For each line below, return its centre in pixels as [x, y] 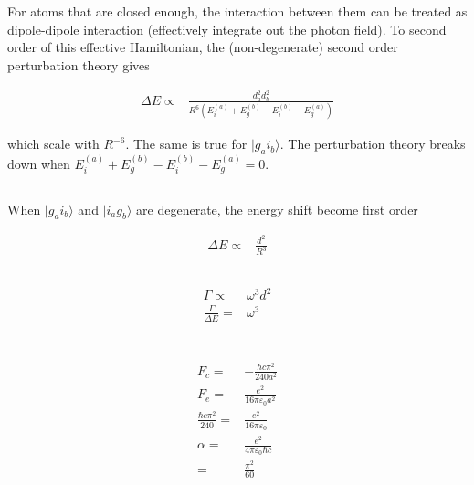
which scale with [53, 144]
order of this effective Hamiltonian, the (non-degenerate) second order [203, 47]
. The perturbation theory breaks [373, 144]
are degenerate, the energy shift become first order [277, 209]
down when [39, 163]
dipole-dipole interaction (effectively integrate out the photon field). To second [227, 29]
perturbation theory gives [79, 64]
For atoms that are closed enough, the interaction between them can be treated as [237, 11]
